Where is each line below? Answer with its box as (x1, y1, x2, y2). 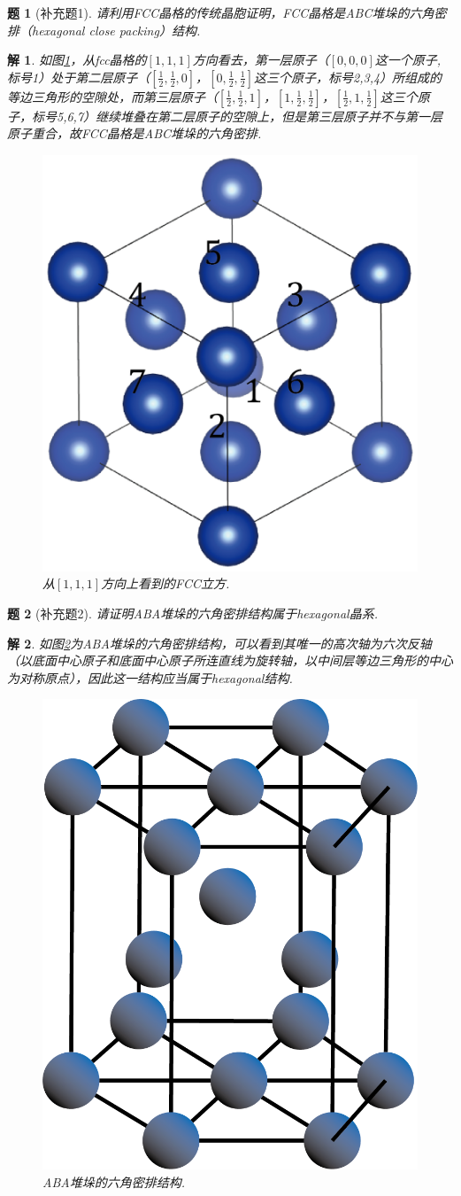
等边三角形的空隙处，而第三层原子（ (7, 87, 218, 105)
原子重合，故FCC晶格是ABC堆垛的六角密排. (7, 124, 262, 143)
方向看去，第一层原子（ (192, 50, 329, 69)
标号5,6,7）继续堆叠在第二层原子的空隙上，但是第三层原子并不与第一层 (31, 106, 443, 125)
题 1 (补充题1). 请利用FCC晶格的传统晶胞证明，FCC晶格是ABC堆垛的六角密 (7, 4, 447, 21)
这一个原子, (374, 50, 442, 69)
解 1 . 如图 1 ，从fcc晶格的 (7, 50, 147, 69)
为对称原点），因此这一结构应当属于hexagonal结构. (7, 668, 293, 687)
